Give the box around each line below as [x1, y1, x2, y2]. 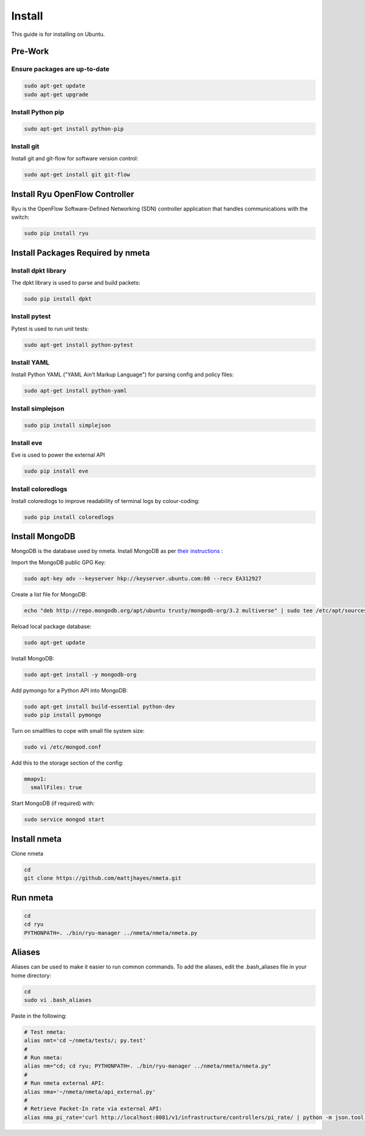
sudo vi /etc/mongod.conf [24, 744, 102, 751]
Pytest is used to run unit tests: [11, 325, 89, 332]
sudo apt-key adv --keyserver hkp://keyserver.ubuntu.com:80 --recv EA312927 [24, 575, 262, 582]
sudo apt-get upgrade [24, 91, 89, 98]
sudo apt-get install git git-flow [24, 171, 130, 178]
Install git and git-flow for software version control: [11, 155, 139, 162]
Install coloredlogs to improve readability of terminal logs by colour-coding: [11, 498, 200, 504]
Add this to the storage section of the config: [11, 759, 124, 766]
